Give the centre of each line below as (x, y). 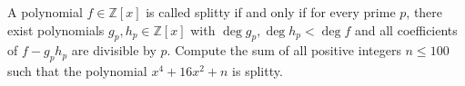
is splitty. (258, 71)
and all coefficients (406, 29)
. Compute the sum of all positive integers (284, 50)
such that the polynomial (77, 71)
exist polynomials (56, 29)
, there (425, 12)
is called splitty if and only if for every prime (271, 12)
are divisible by (114, 50)
